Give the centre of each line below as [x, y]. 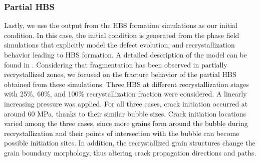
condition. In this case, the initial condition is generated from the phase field [122, 35]
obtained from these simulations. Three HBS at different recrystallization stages [126, 84]
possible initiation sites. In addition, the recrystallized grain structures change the [130, 143]
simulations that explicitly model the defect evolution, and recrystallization [119, 45]
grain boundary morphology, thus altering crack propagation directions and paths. [130, 152]
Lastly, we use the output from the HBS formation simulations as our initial [121, 25]
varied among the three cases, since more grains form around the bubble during [126, 123]
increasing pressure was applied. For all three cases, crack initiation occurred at [126, 103]
